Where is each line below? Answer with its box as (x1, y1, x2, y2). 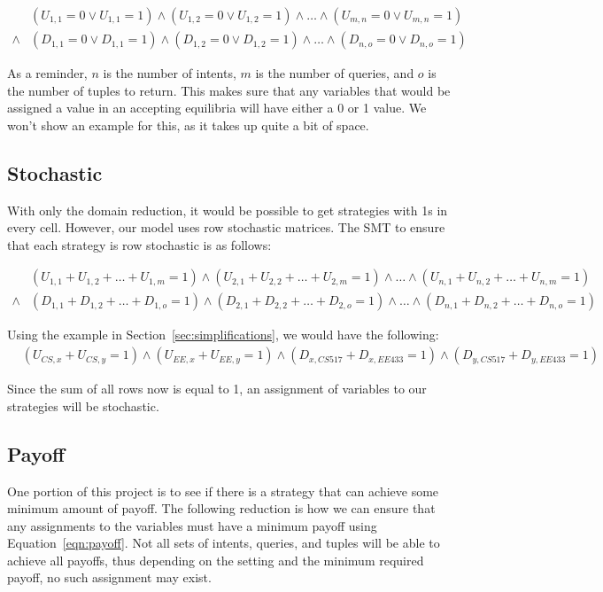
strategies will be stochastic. (7, 396, 159, 415)
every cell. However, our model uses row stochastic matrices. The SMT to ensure (7, 218, 445, 237)
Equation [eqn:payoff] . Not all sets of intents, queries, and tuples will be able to (7, 534, 440, 552)
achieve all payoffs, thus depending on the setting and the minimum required (7, 550, 424, 569)
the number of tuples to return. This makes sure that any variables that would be (7, 81, 451, 99)
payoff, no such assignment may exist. (7, 568, 212, 587)
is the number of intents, (103, 64, 236, 82)
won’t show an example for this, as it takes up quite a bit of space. (7, 115, 369, 134)
